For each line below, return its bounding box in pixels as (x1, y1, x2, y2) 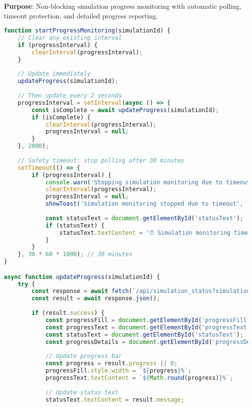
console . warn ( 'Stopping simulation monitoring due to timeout (45, 179, 251, 186)
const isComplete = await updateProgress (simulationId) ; (31, 106, 219, 114)
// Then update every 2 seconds (17, 92, 122, 99)
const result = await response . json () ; (31, 295, 160, 302)
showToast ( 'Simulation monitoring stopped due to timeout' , (45, 200, 243, 208)
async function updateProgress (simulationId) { (4, 273, 160, 280)
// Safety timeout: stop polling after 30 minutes (17, 157, 185, 164)
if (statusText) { (45, 222, 105, 229)
